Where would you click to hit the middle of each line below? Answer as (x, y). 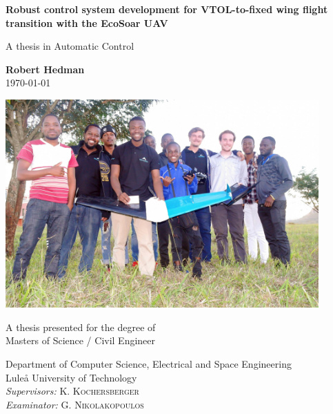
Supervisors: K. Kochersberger (72, 391)
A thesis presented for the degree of (81, 327)
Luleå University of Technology (71, 377)
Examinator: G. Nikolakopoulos (75, 404)
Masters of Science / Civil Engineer (81, 340)
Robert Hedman (45, 69)
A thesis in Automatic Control (70, 46)
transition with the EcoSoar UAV (87, 22)
